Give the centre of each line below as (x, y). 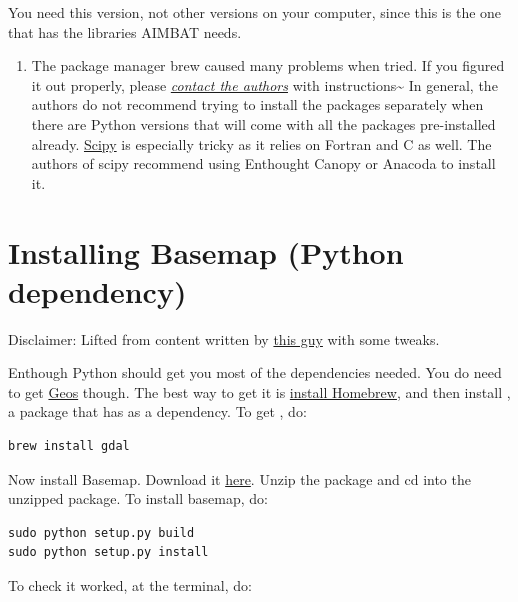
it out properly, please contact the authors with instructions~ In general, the (264, 84)
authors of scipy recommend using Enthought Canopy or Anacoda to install (263, 163)
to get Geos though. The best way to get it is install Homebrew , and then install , (259, 391)
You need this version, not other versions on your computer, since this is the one (255, 12)
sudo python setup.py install (108, 552)
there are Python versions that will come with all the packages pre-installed (263, 123)
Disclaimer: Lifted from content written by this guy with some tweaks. (224, 338)
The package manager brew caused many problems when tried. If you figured (268, 65)
